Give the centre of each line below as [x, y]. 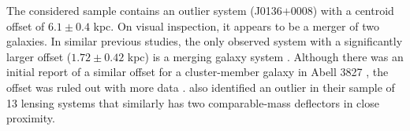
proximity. [31, 118]
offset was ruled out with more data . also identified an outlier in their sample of [201, 87]
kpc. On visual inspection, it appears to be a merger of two [236, 25]
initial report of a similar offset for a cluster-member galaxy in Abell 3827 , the [198, 72]
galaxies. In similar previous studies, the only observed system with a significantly [205, 41]
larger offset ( [39, 56]
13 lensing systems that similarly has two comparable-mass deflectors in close [193, 102]
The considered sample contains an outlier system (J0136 [144, 10]
